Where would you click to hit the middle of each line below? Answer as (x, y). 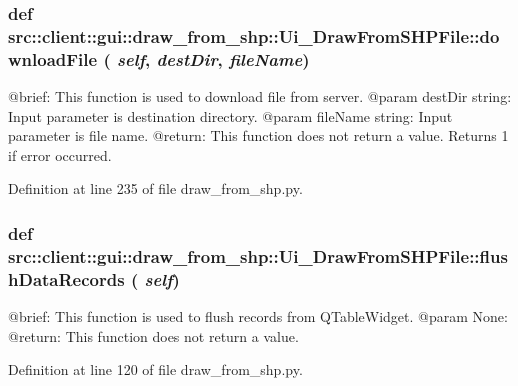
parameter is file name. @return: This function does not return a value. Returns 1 (258, 135)
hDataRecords (66, 278)
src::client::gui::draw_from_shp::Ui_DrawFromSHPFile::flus (258, 255)
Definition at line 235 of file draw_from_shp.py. (155, 188)
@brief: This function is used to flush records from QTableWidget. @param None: (258, 316)
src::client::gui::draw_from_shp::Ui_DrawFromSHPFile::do (254, 35)
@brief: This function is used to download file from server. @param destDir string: (260, 96)
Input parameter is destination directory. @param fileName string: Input (230, 115)
